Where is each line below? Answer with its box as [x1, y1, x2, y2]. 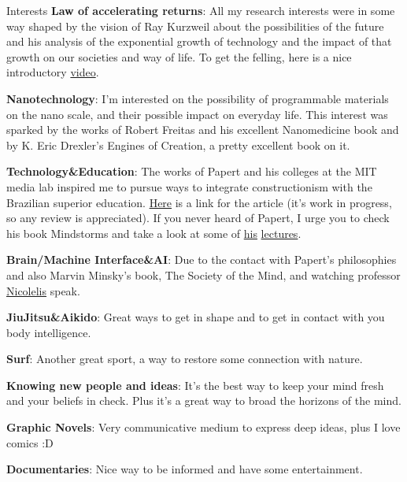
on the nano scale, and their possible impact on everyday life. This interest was [6, 106, 388, 122]
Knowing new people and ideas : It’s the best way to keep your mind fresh [6, 376, 384, 393]
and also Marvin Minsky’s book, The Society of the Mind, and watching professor [6, 266, 401, 283]
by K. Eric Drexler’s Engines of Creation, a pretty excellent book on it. [6, 136, 350, 153]
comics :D [6, 434, 54, 450]
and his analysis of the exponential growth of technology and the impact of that [6, 33, 392, 50]
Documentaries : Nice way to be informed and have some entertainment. [6, 461, 363, 477]
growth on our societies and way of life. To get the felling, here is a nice [6, 48, 352, 65]
